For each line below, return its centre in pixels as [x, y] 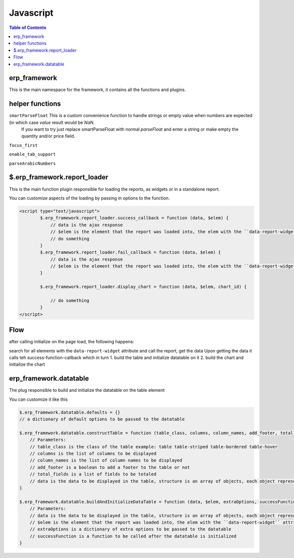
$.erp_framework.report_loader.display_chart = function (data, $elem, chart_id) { [143, 287]
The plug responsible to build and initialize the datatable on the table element [87, 390]
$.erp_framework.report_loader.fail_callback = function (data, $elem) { [131, 252]
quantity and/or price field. [48, 136]
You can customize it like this [38, 399]
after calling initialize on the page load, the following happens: [72, 342]
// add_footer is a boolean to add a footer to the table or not [110, 467]
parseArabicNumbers [32, 163]
